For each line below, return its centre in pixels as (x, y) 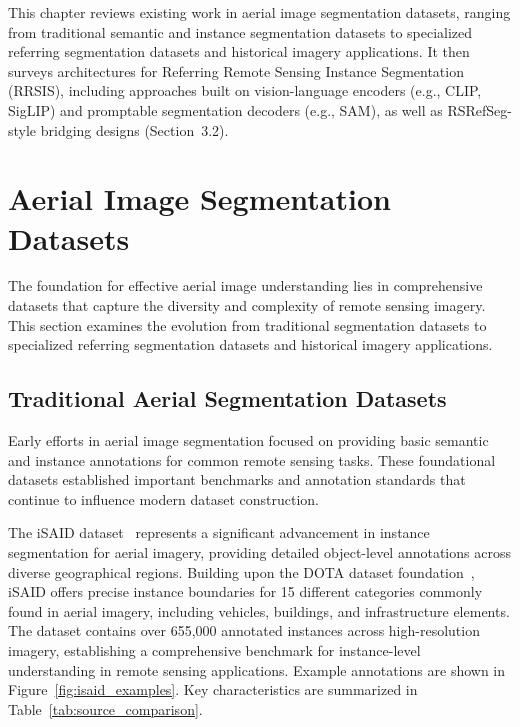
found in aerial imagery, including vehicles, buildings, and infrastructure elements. (259, 610)
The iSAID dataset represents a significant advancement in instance (219, 532)
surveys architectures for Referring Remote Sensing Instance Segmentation (236, 70)
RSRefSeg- (479, 109)
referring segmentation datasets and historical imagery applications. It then (239, 51)
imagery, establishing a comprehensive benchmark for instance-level (214, 649)
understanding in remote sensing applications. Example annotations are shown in (257, 669)
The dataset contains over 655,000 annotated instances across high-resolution (244, 630)
